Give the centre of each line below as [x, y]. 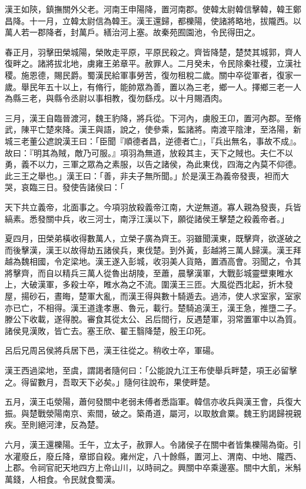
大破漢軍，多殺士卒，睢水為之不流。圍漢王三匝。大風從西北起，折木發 [157, 284]
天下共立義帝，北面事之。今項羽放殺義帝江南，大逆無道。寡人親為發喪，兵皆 [153, 206]
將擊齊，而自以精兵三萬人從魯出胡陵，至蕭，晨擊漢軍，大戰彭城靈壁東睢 [145, 272]
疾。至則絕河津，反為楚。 [54, 424]
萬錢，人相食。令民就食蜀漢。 [62, 479]
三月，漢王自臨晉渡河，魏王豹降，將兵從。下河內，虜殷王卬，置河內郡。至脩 [153, 118]
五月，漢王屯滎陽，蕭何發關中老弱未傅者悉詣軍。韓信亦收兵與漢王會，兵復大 [153, 402]
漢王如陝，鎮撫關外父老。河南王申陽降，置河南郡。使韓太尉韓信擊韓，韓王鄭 [153, 9]
